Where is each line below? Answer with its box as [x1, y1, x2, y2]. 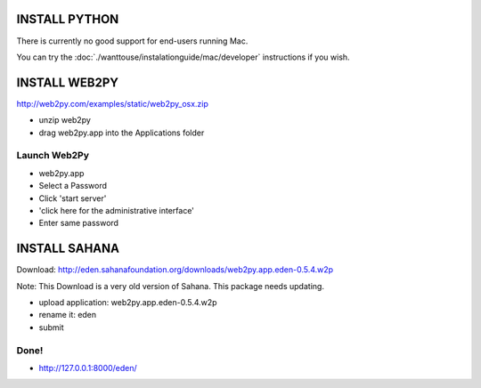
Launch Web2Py [16, 150, 89, 162]
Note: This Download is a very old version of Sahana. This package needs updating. [16, 280, 325, 291]
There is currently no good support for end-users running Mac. [16, 36, 249, 46]
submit [38, 321, 64, 333]
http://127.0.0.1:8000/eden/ [38, 362, 137, 373]
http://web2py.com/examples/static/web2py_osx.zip [16, 98, 209, 109]
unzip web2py [38, 115, 91, 125]
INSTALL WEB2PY [16, 75, 119, 90]
